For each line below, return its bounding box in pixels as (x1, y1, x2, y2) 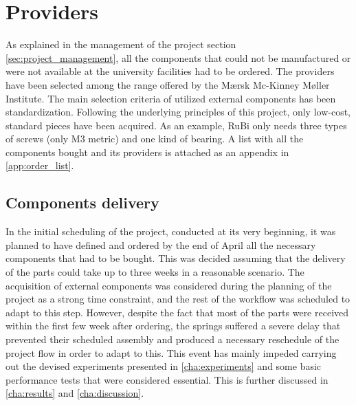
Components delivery (5, 192, 159, 213)
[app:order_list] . (5, 158, 74, 173)
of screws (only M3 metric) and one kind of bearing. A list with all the (5, 131, 304, 146)
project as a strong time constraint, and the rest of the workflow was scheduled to (5, 292, 351, 306)
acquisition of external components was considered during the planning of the (5, 278, 332, 292)
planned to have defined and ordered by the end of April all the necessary (5, 237, 316, 252)
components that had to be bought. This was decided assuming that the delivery (5, 251, 346, 265)
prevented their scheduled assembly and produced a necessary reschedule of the (5, 332, 340, 347)
